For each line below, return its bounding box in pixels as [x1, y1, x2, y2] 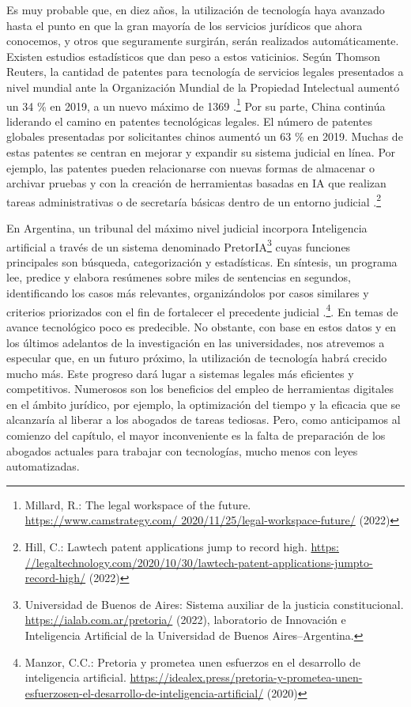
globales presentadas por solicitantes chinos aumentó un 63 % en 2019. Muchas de [6, 128, 403, 145]
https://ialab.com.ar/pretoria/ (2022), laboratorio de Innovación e [25, 611, 346, 628]
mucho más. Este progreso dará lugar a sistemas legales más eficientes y [6, 365, 354, 381]
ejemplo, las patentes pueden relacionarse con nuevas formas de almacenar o [6, 159, 375, 176]
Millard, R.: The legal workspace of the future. [25, 496, 251, 512]
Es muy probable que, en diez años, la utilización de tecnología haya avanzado [6, 2, 385, 17]
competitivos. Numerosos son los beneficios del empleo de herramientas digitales [6, 380, 394, 397]
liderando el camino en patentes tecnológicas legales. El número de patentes [6, 112, 372, 129]
